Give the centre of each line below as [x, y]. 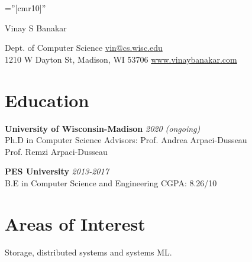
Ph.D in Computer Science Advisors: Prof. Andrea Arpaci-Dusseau [126, 140]
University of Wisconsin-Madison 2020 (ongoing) [103, 128]
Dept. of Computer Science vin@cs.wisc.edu [84, 48]
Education [47, 100]
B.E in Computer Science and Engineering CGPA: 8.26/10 [111, 182]
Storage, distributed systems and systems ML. [88, 252]
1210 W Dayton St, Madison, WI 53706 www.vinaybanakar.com [121, 59]
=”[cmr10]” [25, 8]
